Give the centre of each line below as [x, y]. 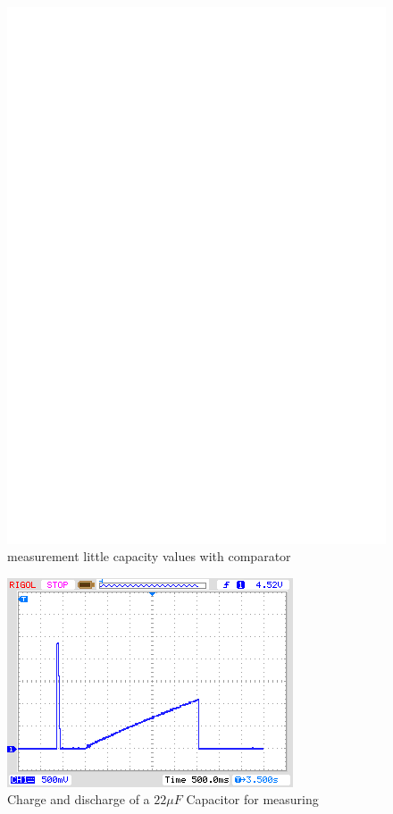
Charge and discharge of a [79, 799]
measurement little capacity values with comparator [149, 556]
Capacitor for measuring [252, 799]
